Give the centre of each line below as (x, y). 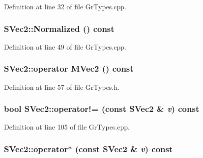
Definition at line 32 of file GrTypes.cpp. (65, 6)
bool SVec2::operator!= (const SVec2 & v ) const (102, 109)
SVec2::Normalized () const (59, 28)
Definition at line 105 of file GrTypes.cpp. (67, 127)
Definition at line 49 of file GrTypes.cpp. (65, 46)
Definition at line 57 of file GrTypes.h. (62, 87)
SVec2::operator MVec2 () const (69, 68)
